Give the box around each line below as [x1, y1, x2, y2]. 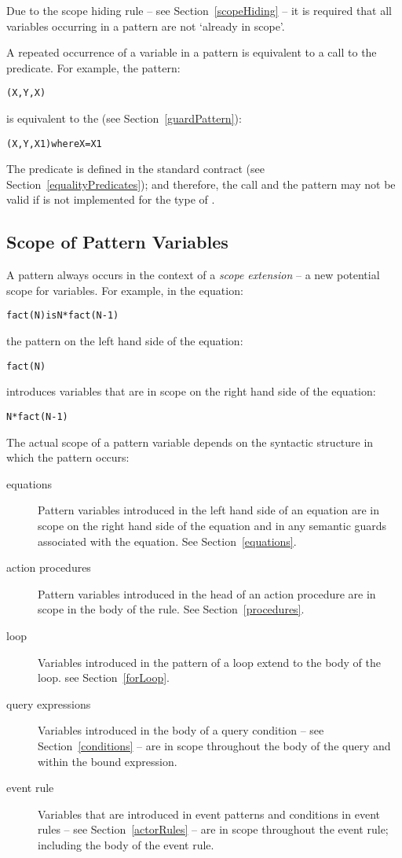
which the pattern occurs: [6, 449, 130, 466]
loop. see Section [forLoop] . [38, 669, 170, 686]
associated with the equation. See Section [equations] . [38, 532, 297, 549]
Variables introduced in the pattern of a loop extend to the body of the [38, 654, 381, 670]
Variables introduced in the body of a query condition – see [38, 722, 324, 738]
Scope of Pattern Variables [6, 230, 228, 254]
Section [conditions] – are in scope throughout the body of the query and [38, 737, 391, 753]
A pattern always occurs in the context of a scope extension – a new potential [6, 267, 380, 283]
